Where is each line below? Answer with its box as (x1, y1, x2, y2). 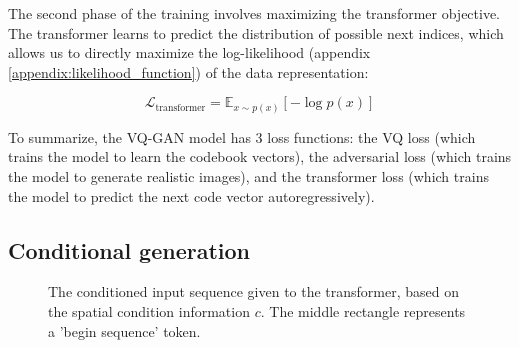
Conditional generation (8, 234, 251, 265)
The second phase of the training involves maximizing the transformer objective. (8, 3, 501, 23)
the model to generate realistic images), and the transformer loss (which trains (8, 166, 489, 187)
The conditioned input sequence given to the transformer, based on (48, 281, 460, 302)
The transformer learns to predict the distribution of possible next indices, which (8, 22, 504, 43)
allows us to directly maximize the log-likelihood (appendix (8, 42, 371, 63)
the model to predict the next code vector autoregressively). (8, 185, 375, 206)
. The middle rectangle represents (260, 301, 466, 322)
